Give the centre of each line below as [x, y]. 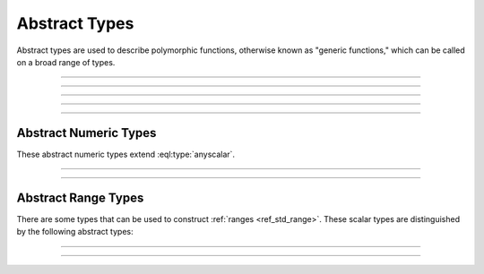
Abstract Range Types [80, 197]
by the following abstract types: [75, 232]
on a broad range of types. [66, 62]
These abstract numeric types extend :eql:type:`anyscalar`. [126, 154]
